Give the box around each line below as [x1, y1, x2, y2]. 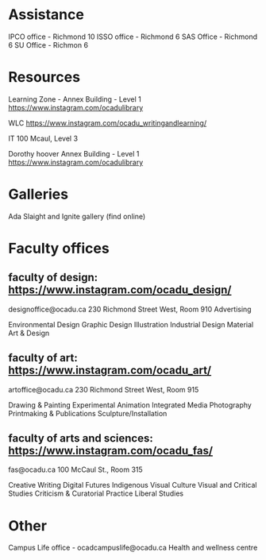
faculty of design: [8, 271, 98, 284]
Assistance [8, 6, 85, 24]
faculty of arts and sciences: [8, 431, 153, 446]
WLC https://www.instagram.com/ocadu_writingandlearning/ [8, 118, 207, 128]
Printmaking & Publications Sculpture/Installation [8, 408, 168, 418]
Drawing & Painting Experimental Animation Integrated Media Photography [8, 400, 252, 410]
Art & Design [8, 328, 50, 338]
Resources [8, 68, 81, 87]
